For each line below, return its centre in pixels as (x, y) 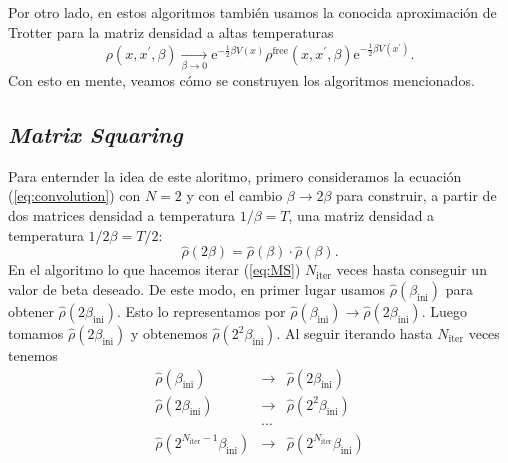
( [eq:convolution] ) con (74, 195)
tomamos (36, 333)
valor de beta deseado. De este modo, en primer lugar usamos (197, 289)
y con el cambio (234, 195)
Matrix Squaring (95, 134)
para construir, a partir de (416, 195)
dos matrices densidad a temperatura (122, 215)
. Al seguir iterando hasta (354, 333)
